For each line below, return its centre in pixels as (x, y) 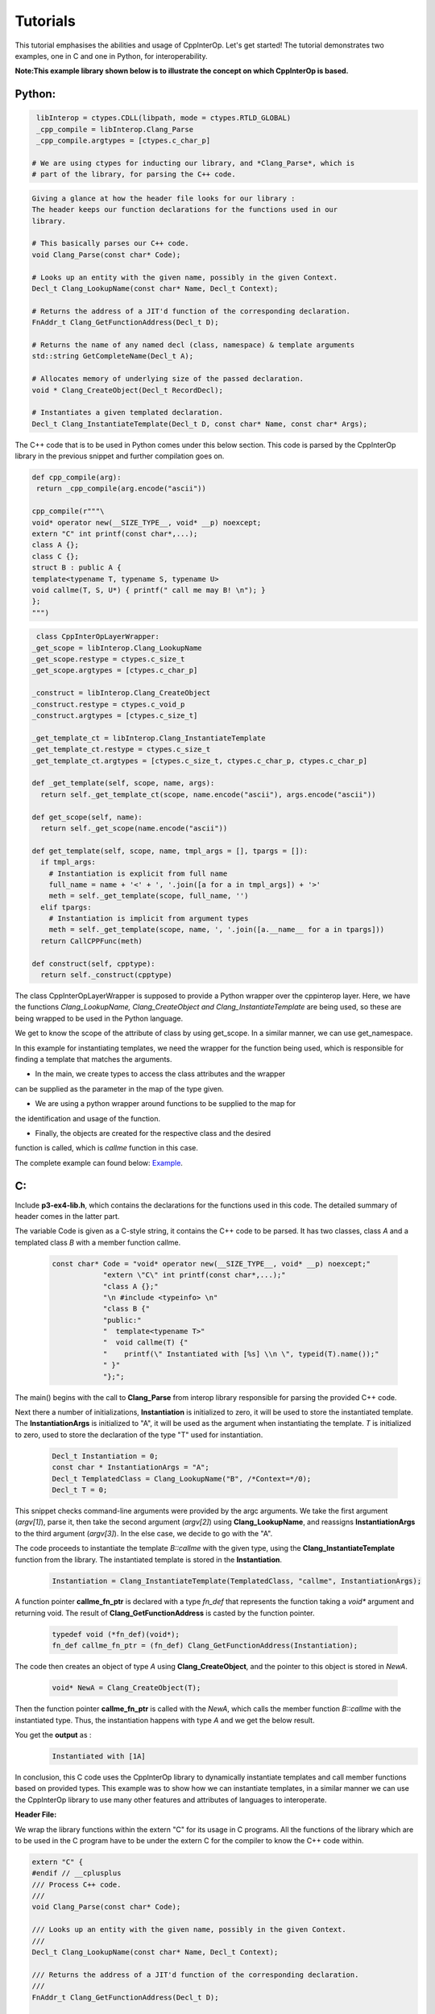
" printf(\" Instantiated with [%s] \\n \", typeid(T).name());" (241, 1354)
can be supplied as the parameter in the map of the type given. (120, 1088)
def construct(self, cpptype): (94, 963)
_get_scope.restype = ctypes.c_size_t (108, 659)
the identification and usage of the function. (88, 1118)
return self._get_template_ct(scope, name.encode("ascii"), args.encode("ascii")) (208, 794)
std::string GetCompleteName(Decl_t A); (112, 356)
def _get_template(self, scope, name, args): (123, 783)
